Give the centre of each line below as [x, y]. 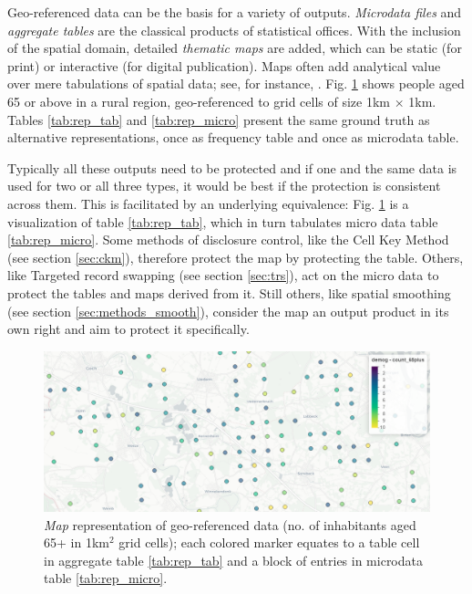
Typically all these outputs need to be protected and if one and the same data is [232, 167]
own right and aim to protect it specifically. [128, 329]
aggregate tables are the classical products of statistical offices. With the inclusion [234, 30]
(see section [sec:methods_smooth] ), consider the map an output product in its [228, 311]
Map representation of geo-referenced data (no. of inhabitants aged [230, 524]
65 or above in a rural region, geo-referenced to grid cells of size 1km [199, 101]
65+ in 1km [77, 542]
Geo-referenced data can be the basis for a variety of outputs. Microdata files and [235, 12]
